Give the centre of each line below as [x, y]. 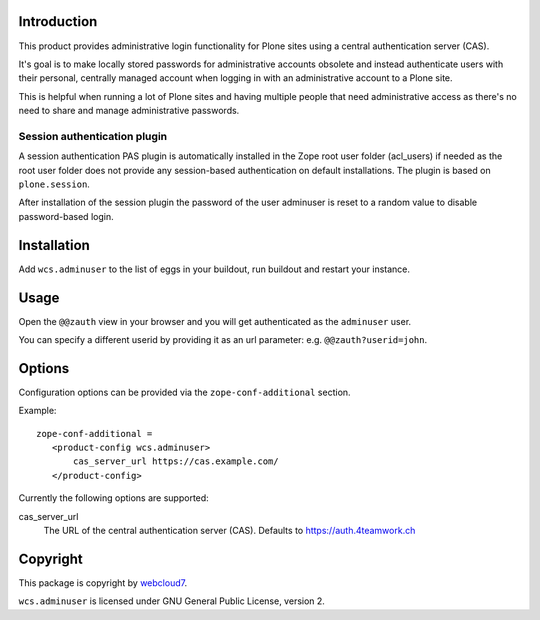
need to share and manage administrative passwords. [129, 111]
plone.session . [54, 184]
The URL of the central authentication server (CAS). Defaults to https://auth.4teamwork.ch [229, 531]
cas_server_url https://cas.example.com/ [176, 461]
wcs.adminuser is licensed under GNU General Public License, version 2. [171, 601]
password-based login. [66, 216]
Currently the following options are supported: [113, 498]
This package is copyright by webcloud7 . [103, 582]
